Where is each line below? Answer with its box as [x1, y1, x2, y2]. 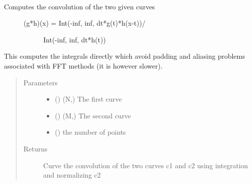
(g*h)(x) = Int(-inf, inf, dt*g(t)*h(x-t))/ [24, 18, 146, 28]
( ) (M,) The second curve [55, 110, 131, 120]
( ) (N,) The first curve [55, 94, 122, 104]
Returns [23, 143, 48, 153]
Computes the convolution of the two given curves [4, 1, 155, 11]
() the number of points [55, 127, 126, 137]
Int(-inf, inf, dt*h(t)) [43, 34, 106, 44]
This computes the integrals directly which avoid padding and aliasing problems [4, 51, 245, 61]
